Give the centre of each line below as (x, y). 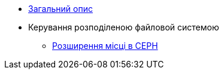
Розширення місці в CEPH (105, 46)
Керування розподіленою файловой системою (124, 27)
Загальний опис (60, 9)
